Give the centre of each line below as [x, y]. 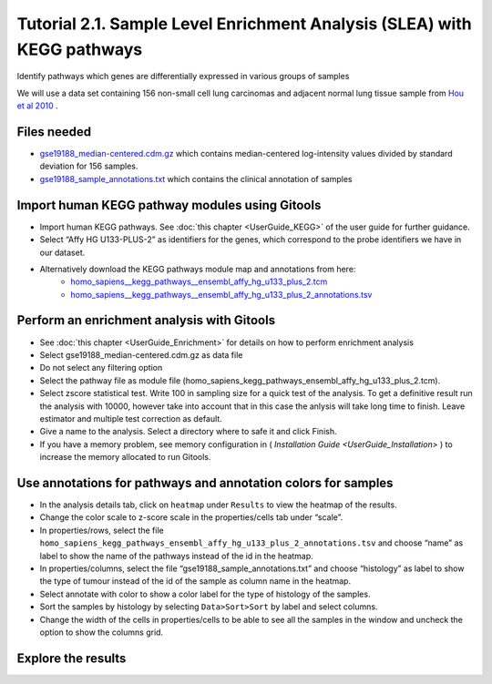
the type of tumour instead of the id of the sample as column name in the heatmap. [195, 581]
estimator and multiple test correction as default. [131, 418]
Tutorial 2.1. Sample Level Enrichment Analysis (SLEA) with [245, 24]
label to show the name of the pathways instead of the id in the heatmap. [176, 556]
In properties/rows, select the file [102, 530]
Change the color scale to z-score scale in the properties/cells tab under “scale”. [191, 517]
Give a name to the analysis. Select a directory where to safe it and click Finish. [188, 432]
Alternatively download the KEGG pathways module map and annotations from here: [198, 269]
